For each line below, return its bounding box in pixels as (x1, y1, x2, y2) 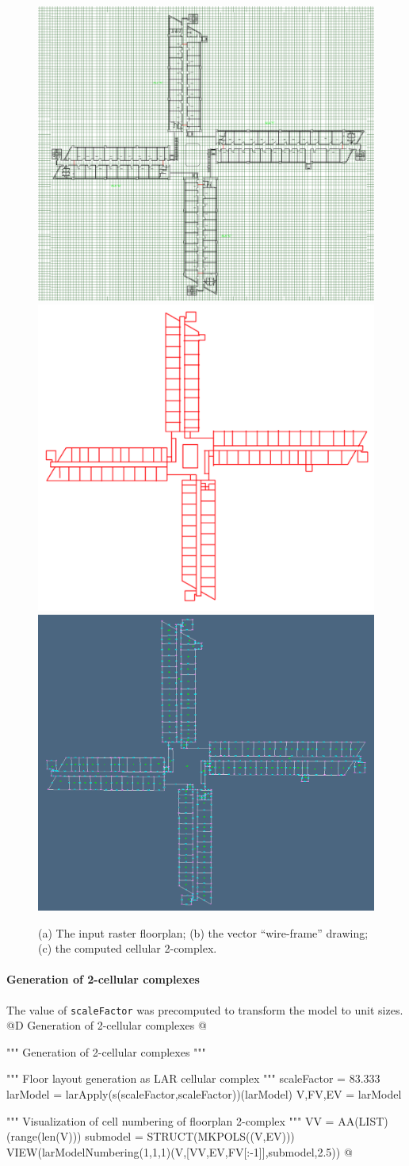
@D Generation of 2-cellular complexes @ (6, 1017, 207, 1034)
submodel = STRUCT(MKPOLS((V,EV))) (85, 1128, 295, 1145)
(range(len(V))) (6, 1128, 82, 1145)
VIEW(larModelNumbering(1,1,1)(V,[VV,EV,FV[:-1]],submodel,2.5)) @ (6, 1143, 353, 1160)
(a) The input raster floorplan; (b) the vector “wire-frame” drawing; (38, 924, 369, 941)
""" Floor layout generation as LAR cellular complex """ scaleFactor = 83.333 (6, 1070, 380, 1087)
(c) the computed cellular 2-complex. (38, 940, 217, 957)
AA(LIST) (338, 1112, 388, 1129)
